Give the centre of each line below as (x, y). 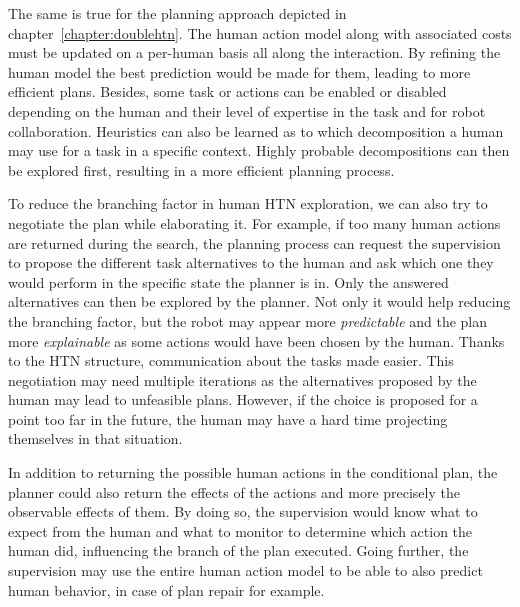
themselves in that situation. (95, 438)
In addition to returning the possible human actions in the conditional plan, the (253, 472)
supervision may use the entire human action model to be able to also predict (245, 570)
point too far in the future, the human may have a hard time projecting (228, 418)
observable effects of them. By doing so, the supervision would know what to (243, 511)
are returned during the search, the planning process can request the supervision (254, 242)
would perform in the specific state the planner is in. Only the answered (228, 281)
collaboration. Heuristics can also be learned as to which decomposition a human (256, 130)
